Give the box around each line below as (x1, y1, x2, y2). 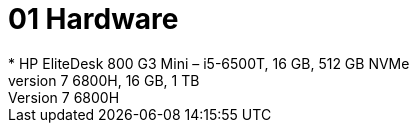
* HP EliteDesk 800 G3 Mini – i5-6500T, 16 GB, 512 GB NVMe (8, 54, 410, 72)
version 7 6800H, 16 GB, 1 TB (8, 71, 200, 89)
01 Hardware (8, 2, 179, 36)
